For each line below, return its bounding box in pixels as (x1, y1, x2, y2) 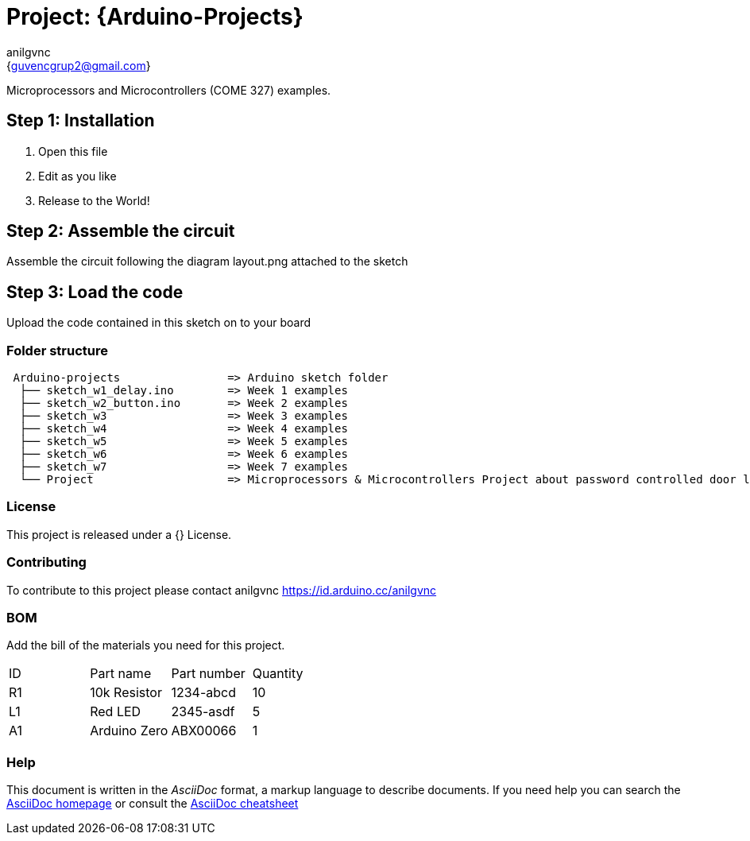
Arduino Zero (90, 723, 168, 739)
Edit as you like (38, 169, 117, 183)
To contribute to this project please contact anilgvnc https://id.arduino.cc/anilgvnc (6, 583, 437, 597)
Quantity (252, 665, 303, 682)
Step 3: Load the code (6, 281, 184, 302)
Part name (90, 665, 152, 682)
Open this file (38, 144, 108, 158)
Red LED (90, 703, 141, 720)
